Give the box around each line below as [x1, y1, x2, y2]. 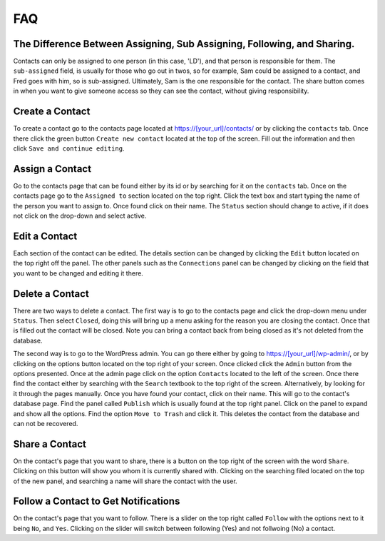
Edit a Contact [13, 230, 78, 242]
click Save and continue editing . [13, 143, 125, 153]
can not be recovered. [13, 419, 78, 428]
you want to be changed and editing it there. [13, 268, 144, 278]
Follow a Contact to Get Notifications [13, 495, 180, 507]
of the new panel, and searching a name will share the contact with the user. [13, 477, 238, 485]
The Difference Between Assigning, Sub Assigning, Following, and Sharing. [13, 38, 355, 50]
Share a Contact [13, 438, 87, 450]
